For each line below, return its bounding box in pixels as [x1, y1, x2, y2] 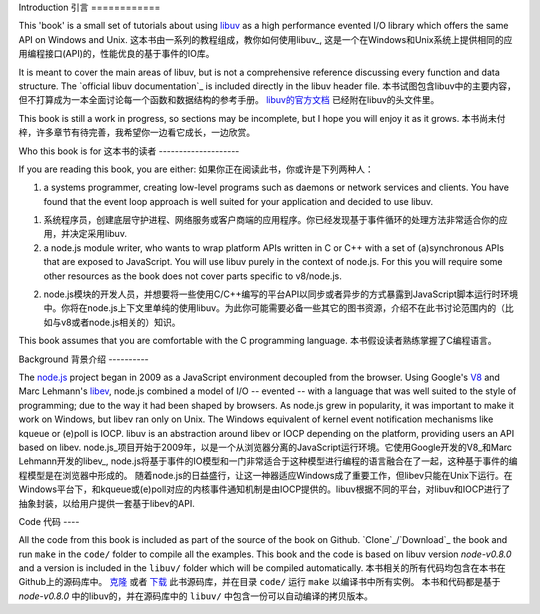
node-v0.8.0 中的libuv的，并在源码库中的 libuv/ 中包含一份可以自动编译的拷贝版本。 [18, 590, 374, 602]
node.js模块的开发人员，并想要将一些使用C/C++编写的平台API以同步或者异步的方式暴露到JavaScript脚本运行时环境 [43, 288, 519, 300]
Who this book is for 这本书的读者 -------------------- [18, 145, 240, 157]
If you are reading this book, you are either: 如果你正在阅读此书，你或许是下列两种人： [18, 163, 374, 175]
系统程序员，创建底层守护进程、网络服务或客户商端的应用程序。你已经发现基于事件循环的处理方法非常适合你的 [43, 214, 499, 226]
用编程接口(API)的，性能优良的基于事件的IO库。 [18, 48, 215, 60]
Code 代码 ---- [18, 515, 80, 527]
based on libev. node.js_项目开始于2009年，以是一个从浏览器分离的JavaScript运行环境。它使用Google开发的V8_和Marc [18, 441, 513, 453]
